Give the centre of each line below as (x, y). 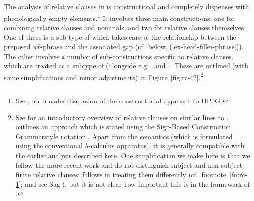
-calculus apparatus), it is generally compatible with (167, 146)
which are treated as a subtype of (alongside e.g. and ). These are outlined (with (126, 66)
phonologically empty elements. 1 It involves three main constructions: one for (119, 17)
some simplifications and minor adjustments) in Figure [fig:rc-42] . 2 (104, 76)
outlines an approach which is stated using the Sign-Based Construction (123, 127)
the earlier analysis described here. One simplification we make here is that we (133, 155)
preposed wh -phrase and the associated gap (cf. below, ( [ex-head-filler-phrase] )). (124, 47)
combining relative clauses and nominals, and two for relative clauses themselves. (125, 27)
